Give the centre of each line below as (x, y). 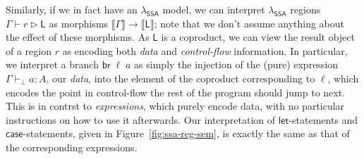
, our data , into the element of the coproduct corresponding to (181, 78)
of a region (29, 50)
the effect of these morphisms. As (78, 37)
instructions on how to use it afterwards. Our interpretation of (141, 119)
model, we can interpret (214, 9)
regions (305, 9)
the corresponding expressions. (72, 147)
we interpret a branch (52, 64)
